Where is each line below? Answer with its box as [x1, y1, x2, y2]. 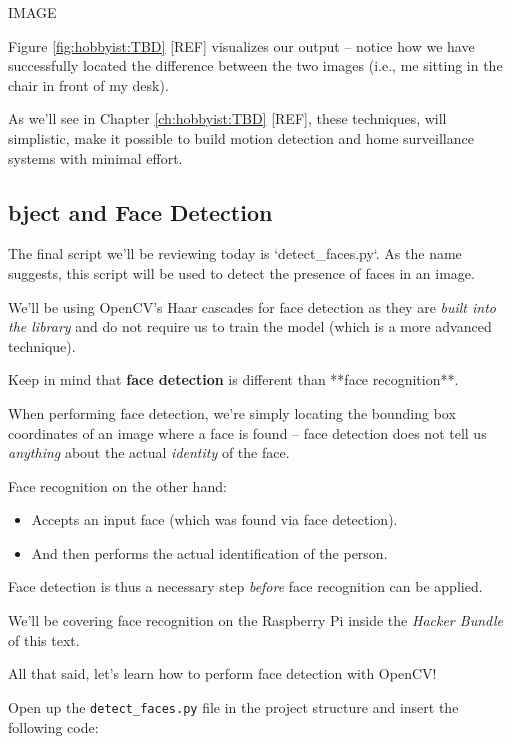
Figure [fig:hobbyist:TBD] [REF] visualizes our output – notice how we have [8, 35, 475, 56]
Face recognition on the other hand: [8, 475, 227, 496]
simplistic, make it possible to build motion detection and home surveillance [8, 127, 474, 148]
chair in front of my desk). [8, 74, 169, 95]
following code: [8, 716, 99, 737]
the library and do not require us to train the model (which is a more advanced [8, 316, 492, 337]
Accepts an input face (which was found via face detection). [31, 509, 398, 530]
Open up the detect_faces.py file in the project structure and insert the [8, 696, 459, 717]
